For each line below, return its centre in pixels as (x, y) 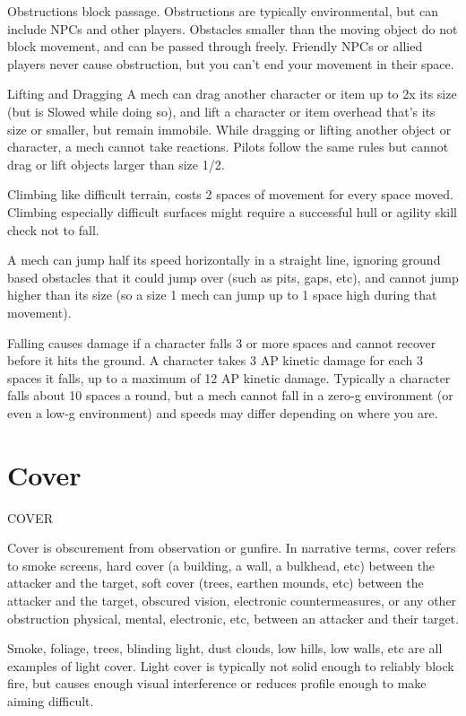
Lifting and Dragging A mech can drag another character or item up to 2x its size (232, 94)
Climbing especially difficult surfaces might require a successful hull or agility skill (232, 211)
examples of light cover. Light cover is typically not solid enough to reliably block (231, 665)
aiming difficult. (51, 700)
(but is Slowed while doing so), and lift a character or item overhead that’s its (221, 111)
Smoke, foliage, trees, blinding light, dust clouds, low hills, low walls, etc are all (225, 648)
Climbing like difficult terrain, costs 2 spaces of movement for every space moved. (230, 194)
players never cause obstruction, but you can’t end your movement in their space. (231, 63)
